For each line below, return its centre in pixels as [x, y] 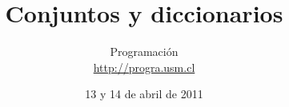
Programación [144, 52]
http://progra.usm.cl [144, 67]
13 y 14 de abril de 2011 [144, 94]
